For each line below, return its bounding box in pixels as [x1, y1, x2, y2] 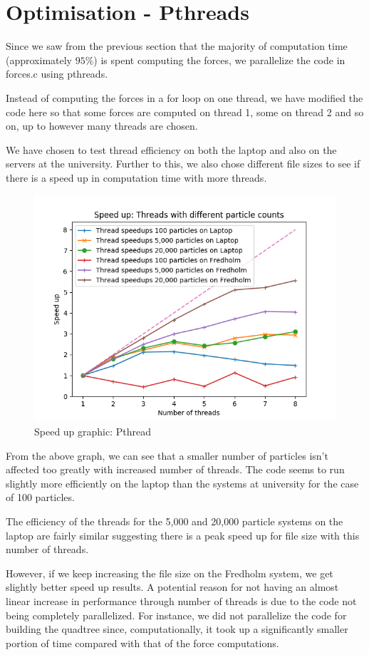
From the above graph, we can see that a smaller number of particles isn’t [6, 448, 328, 463]
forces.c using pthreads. [6, 66, 108, 81]
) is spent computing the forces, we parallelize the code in [93, 52, 345, 67]
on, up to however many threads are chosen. [6, 118, 198, 133]
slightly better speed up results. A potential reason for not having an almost [6, 579, 339, 594]
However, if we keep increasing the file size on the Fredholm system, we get [6, 565, 333, 580]
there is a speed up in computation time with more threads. [6, 170, 267, 185]
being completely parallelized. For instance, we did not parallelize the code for [6, 607, 347, 622]
